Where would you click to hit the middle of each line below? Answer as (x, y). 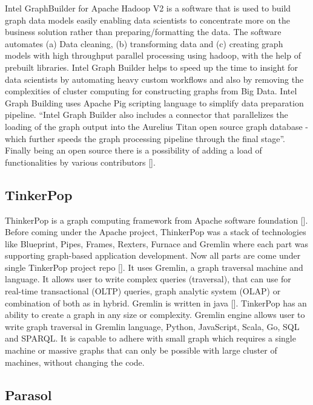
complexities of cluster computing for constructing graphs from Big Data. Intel (151, 91)
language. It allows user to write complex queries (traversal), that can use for (148, 279)
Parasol (28, 394)
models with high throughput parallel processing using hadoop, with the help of (153, 55)
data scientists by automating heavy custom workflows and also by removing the (154, 79)
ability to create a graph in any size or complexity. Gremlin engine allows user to (155, 315)
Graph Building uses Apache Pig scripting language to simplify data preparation (154, 102)
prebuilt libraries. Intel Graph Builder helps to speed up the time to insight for (151, 67)
